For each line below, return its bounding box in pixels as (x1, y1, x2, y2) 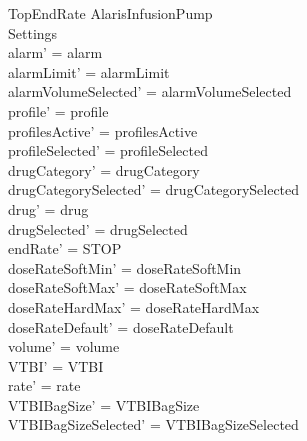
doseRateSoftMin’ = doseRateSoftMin (8, 257, 242, 278)
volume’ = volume (8, 336, 120, 357)
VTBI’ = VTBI (8, 355, 104, 376)
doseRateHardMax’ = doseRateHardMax (8, 296, 260, 317)
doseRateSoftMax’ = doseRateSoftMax (8, 277, 247, 298)
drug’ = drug (8, 198, 89, 219)
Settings (8, 22, 58, 43)
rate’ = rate (8, 375, 81, 396)
